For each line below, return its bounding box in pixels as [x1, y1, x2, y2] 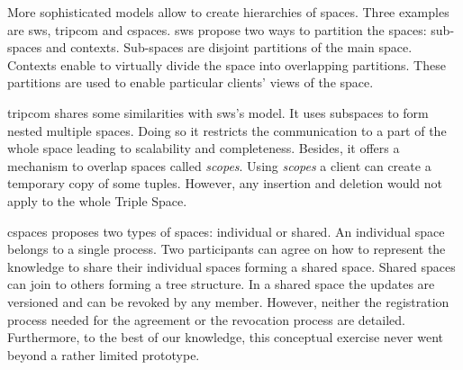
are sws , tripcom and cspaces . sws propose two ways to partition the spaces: [7, 20, 427, 39]
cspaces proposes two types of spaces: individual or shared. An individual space [7, 221, 445, 240]
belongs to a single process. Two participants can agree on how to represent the [7, 239, 446, 258]
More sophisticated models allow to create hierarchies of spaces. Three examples [7, 3, 449, 21]
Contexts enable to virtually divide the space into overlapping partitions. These [7, 55, 446, 74]
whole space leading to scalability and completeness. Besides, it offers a [7, 139, 400, 158]
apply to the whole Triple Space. [7, 191, 187, 210]
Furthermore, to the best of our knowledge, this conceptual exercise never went [7, 328, 444, 347]
